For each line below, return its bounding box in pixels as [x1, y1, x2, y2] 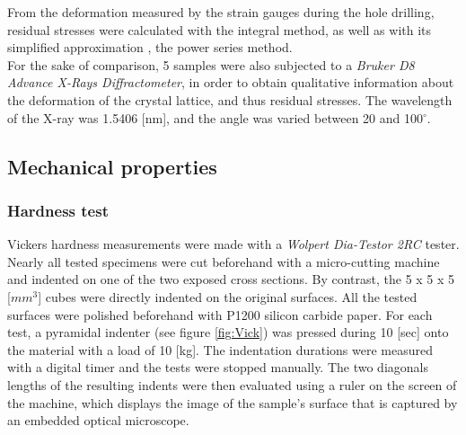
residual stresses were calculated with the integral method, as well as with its [7, 20, 432, 39]
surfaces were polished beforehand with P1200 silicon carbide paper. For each [7, 305, 433, 324]
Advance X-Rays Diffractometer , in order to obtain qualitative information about [7, 73, 454, 92]
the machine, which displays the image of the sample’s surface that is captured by [7, 393, 458, 412]
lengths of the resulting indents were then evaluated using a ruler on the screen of [7, 375, 457, 394]
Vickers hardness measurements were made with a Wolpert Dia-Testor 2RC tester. [7, 235, 460, 253]
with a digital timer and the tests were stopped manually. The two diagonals [7, 358, 428, 377]
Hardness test [7, 199, 109, 221]
